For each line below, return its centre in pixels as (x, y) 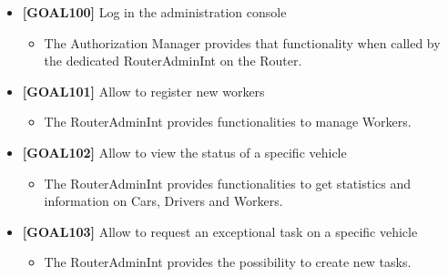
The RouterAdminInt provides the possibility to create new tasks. (228, 262)
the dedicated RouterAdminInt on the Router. (173, 61)
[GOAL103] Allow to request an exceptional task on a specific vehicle (220, 231)
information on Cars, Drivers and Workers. (163, 201)
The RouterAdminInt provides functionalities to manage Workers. (228, 122)
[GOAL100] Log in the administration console (154, 12)
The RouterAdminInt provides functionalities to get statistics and (227, 183)
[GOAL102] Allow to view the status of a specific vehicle (184, 152)
